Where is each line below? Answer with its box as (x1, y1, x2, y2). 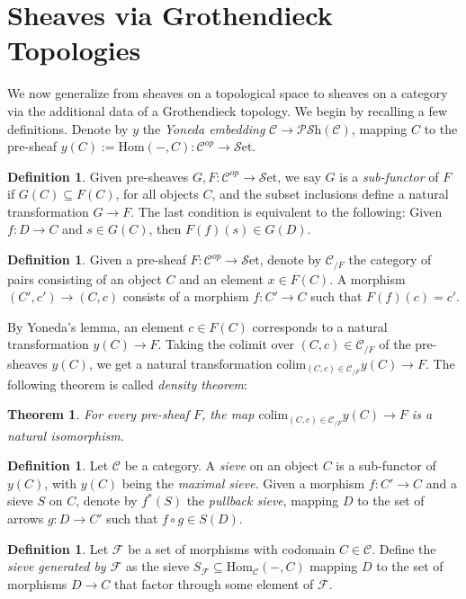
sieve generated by (7, 557, 106, 576)
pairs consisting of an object (7, 269, 162, 288)
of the (379, 335, 411, 353)
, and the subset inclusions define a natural (211, 184, 449, 203)
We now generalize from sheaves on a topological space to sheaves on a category (7, 84, 448, 103)
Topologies (7, 31, 141, 68)
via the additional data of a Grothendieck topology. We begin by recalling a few (7, 101, 448, 120)
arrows (7, 508, 44, 527)
